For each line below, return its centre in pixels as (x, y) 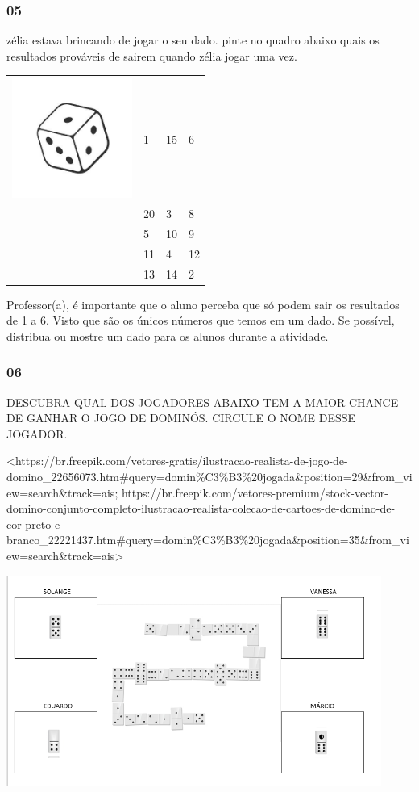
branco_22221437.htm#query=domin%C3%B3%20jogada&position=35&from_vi (208, 540)
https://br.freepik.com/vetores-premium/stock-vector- (255, 492)
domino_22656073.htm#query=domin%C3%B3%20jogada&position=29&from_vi (209, 476)
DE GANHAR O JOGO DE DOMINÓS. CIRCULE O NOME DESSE (181, 418)
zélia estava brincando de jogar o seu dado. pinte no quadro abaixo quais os (193, 40)
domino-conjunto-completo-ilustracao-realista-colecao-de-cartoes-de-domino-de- (201, 508)
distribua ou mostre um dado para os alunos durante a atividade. (168, 335)
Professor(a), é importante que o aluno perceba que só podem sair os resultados (203, 304)
